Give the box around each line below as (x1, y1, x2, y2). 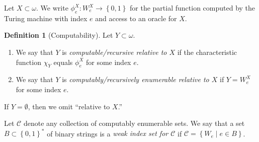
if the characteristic (177, 46, 237, 57)
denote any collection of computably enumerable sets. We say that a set (23, 118, 245, 128)
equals (53, 56, 73, 67)
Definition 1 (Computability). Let (4, 30, 113, 40)
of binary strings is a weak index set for (47, 128, 168, 138)
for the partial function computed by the (130, 3, 255, 13)
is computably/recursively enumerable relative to (62, 74, 209, 85)
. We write (36, 3, 68, 13)
